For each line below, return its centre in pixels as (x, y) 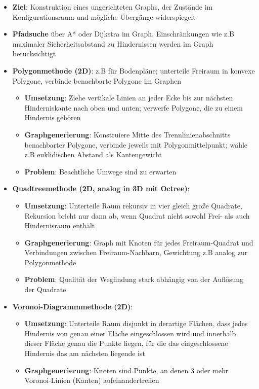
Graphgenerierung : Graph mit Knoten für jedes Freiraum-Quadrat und (139, 242)
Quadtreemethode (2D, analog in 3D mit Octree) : (101, 188)
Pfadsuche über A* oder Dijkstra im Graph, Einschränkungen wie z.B (123, 34)
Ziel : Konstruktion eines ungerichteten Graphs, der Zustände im (113, 7)
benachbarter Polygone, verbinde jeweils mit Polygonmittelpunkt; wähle (136, 144)
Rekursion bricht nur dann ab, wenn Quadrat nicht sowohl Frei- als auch (137, 215)
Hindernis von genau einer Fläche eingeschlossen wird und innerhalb (130, 333)
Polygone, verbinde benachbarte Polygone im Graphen (97, 80)
